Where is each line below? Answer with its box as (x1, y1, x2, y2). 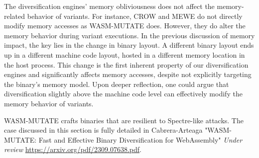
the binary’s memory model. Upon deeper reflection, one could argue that (4, 79, 229, 89)
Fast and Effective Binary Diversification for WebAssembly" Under (38, 134, 243, 145)
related (4, 10, 25, 21)
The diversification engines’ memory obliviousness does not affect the (4, 1, 215, 11)
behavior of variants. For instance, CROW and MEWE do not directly (27, 10, 243, 21)
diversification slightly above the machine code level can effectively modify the (4, 88, 243, 99)
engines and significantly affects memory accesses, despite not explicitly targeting (4, 69, 252, 79)
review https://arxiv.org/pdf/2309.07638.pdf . (4, 144, 141, 155)
